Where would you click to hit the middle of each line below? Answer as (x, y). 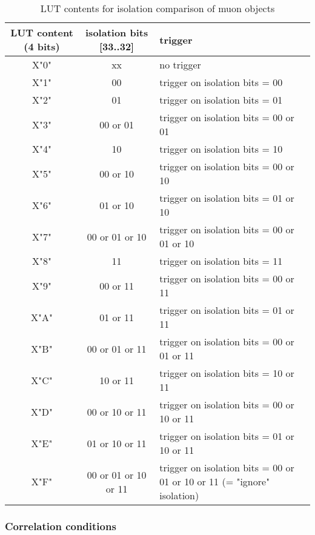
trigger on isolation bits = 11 (221, 261)
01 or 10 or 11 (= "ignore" (215, 481)
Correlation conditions (61, 526)
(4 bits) (42, 46)
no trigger (180, 65)
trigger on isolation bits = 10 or (227, 373)
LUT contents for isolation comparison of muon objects (157, 8)
